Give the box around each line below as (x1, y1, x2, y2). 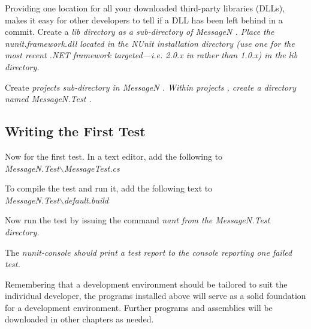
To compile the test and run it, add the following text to (5, 182, 213, 195)
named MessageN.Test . (5, 92, 92, 105)
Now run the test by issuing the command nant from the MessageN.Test (5, 214, 270, 226)
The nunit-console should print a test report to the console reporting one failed (5, 246, 292, 258)
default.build (64, 193, 108, 206)
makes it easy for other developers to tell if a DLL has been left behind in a (5, 13, 283, 26)
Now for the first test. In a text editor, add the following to (5, 149, 223, 162)
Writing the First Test (5, 122, 146, 140)
